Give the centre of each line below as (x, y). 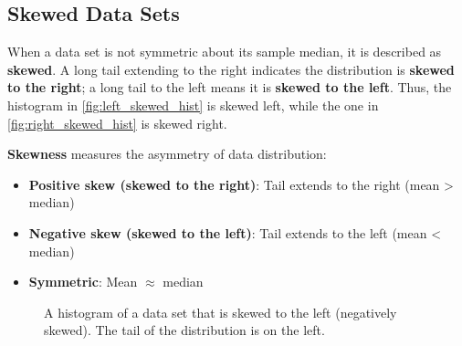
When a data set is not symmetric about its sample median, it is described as (225, 52)
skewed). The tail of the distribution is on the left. (184, 330)
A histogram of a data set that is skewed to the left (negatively (220, 312)
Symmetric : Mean (83, 282)
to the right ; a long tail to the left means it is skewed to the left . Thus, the (230, 87)
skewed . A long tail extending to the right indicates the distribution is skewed (231, 69)
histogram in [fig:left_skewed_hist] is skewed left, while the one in (193, 105)
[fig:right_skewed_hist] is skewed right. (117, 123)
